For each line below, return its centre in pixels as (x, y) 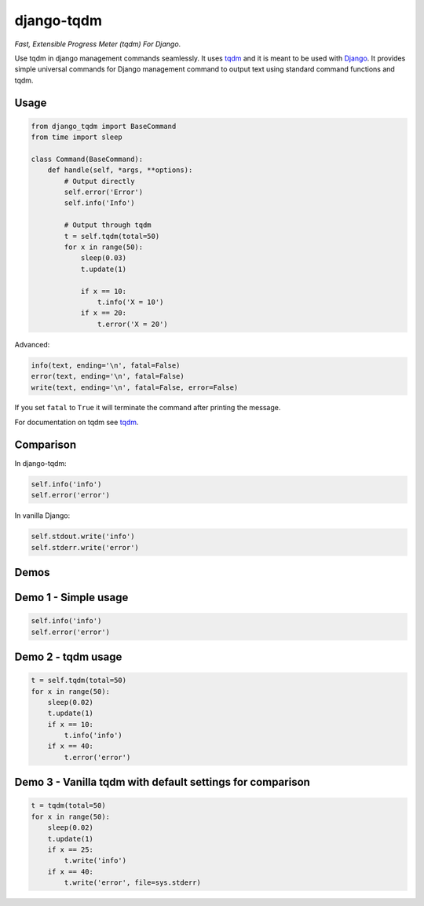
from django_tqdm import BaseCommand (104, 126)
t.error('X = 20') (132, 324)
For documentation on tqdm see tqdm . (77, 422)
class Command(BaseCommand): (87, 159)
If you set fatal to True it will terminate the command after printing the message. (148, 408)
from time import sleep (77, 137)
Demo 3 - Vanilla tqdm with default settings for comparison (162, 782)
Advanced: (32, 344)
